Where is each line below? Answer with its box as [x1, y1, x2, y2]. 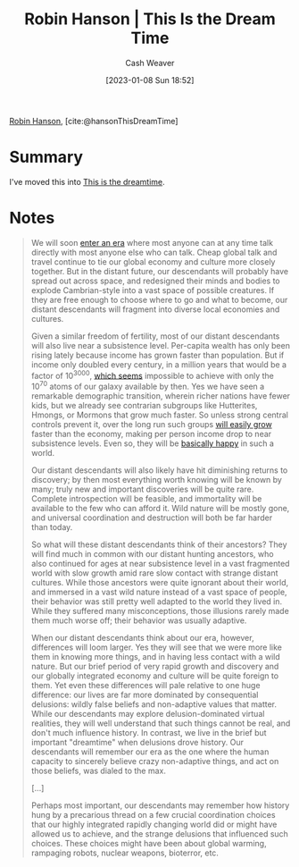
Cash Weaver [125, 57, 175, 68]
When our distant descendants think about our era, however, [30, 633, 254, 644]
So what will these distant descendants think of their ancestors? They [30, 539, 287, 550]
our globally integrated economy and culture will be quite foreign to [30, 670, 279, 681]
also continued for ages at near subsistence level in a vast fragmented [30, 559, 290, 569]
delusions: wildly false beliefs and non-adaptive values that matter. [30, 699, 278, 710]
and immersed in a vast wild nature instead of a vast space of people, [30, 586, 287, 598]
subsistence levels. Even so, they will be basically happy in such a [30, 438, 275, 449]
